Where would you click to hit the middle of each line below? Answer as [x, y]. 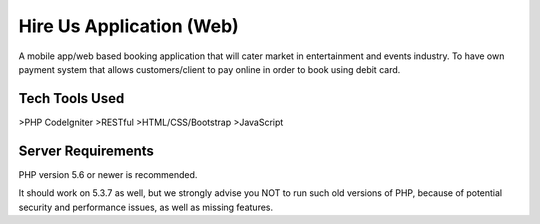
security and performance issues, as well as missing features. [146, 207]
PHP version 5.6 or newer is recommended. [108, 174]
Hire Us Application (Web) [128, 26]
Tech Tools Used [71, 98]
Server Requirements [86, 150]
